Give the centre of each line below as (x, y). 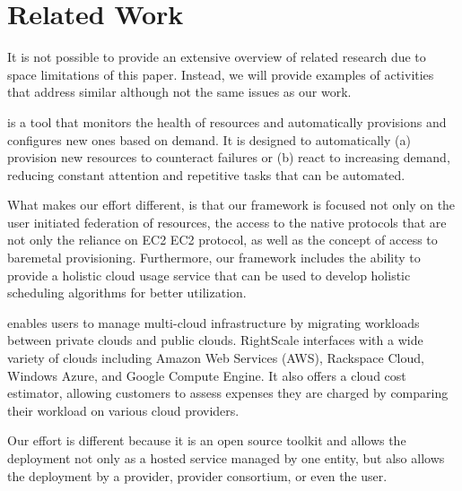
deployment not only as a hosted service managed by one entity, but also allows (226, 458)
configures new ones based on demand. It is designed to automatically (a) (209, 139)
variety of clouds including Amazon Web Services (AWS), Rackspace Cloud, (216, 358)
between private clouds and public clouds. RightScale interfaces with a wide (215, 340)
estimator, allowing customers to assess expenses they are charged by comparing (228, 393)
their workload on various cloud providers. (123, 410)
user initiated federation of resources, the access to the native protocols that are (227, 222)
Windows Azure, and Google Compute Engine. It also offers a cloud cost (207, 375)
